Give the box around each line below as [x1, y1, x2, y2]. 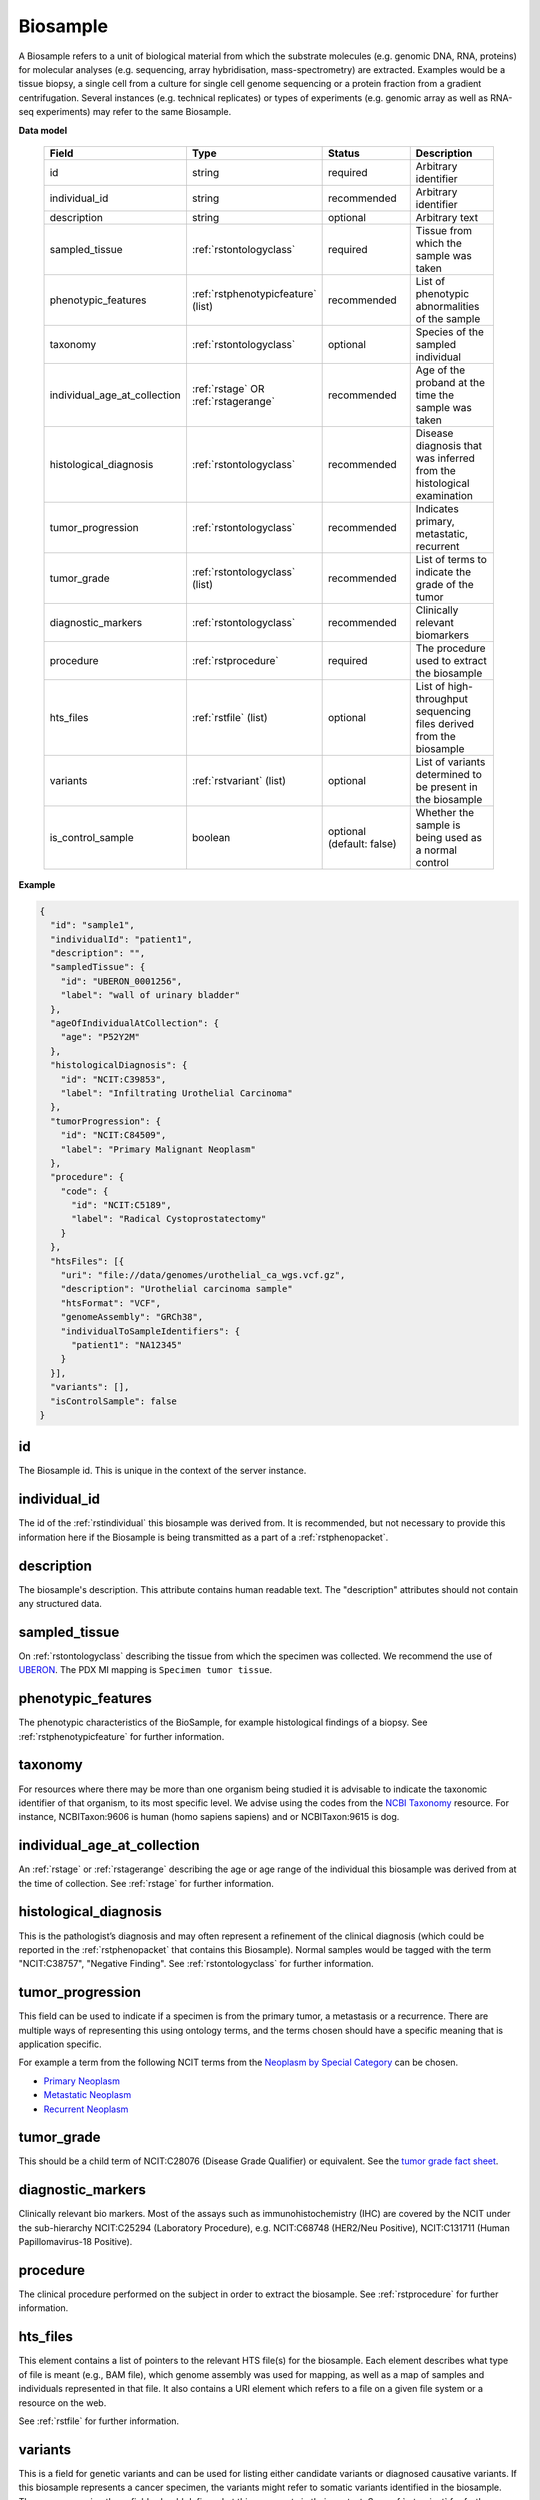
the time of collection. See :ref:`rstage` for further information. [18, 1877, 274, 1889]
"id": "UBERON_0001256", [60, 975, 183, 987]
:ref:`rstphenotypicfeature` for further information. [18, 1730, 225, 1742]
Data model [18, 124, 68, 136]
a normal [415, 843, 457, 857]
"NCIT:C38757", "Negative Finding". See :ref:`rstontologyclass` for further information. [18, 1958, 374, 1970]
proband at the [415, 375, 485, 389]
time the [415, 388, 455, 402]
